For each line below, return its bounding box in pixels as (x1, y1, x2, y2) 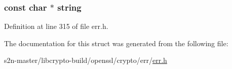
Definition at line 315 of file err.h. (4, 21, 108, 31)
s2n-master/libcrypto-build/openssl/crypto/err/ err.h (4, 55, 167, 65)
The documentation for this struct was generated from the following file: (4, 38, 228, 48)
